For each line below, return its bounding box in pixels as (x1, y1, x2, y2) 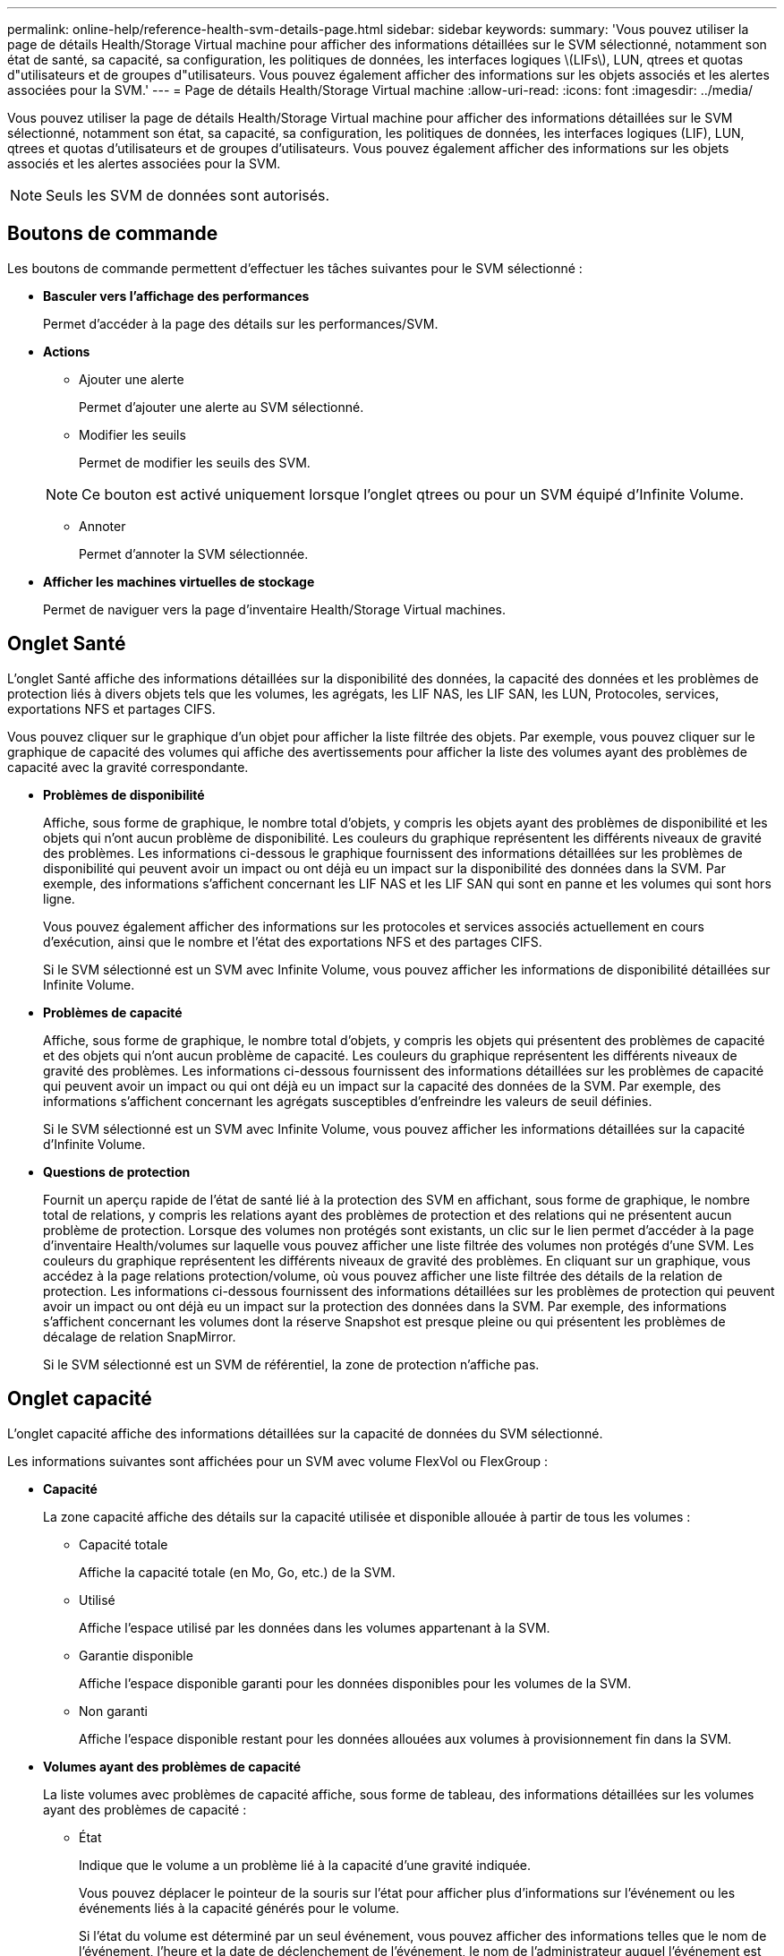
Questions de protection (43, 1163, 191, 1180)
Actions (43, 343, 90, 359)
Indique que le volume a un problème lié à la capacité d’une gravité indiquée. (79, 1857, 532, 1873)
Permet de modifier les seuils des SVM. (79, 454, 311, 470)
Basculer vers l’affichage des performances (43, 287, 310, 304)
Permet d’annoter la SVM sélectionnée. (79, 545, 309, 562)
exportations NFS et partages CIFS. (7, 700, 216, 716)
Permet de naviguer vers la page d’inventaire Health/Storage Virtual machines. (43, 601, 507, 617)
